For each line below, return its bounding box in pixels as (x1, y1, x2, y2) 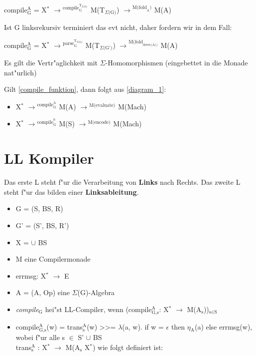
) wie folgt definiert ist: (92, 342, 163, 352)
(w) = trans (46, 322, 83, 332)
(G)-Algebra (77, 287, 115, 298)
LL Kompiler (4, 148, 94, 168)
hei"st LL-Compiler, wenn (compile (45, 304, 152, 314)
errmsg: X (15, 270, 46, 281)
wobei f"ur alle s (15, 332, 65, 343)
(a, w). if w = (122, 322, 164, 332)
